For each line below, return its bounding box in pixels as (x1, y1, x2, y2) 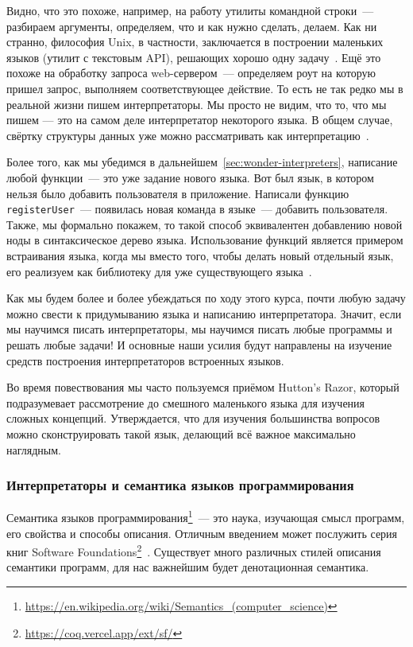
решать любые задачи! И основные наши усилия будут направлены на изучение (6, 336, 392, 353)
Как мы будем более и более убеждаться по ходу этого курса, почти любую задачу (6, 290, 406, 306)
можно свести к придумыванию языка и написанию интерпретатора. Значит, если (6, 305, 402, 322)
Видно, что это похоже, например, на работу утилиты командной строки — (6, 2, 374, 18)
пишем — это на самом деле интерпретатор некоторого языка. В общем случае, (6, 111, 393, 128)
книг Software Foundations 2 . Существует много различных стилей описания (6, 541, 381, 559)
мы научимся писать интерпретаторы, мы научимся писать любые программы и (6, 321, 392, 337)
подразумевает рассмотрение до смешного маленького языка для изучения (6, 394, 365, 411)
